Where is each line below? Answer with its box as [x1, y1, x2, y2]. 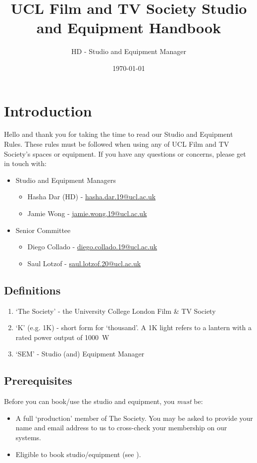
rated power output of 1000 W [15, 332, 109, 342]
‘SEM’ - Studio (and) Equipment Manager [15, 348, 145, 359]
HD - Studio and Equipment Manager [71, 46, 186, 57]
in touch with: [4, 158, 47, 169]
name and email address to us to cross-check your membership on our [15, 422, 227, 433]
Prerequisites [4, 373, 72, 388]
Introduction [4, 100, 92, 120]
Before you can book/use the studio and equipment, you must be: [4, 396, 203, 406]
